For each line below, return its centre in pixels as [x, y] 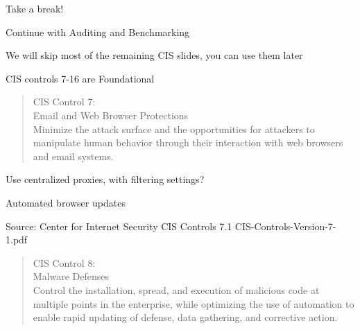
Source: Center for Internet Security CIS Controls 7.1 [119, 226]
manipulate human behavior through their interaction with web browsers [188, 142]
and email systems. [73, 156]
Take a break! [35, 8]
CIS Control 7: [64, 102]
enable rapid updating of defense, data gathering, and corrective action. [185, 317]
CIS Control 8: [64, 262]
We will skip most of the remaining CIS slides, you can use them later [154, 55]
